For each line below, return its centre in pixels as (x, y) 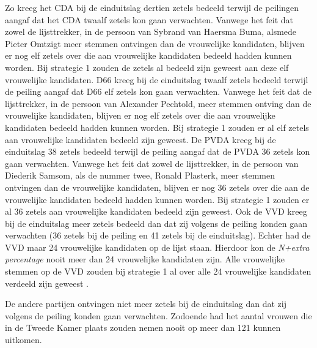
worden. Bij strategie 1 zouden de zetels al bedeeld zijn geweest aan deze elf (147, 67)
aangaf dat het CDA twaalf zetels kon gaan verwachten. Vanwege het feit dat (149, 19)
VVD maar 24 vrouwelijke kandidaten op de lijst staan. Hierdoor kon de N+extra (157, 247)
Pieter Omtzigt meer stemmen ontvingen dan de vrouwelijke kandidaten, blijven (155, 43)
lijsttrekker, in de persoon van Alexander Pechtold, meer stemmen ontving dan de (158, 103)
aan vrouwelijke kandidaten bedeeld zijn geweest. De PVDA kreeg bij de (140, 139)
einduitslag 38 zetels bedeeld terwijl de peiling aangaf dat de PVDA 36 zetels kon (158, 151)
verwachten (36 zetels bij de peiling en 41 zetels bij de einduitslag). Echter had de (158, 235)
